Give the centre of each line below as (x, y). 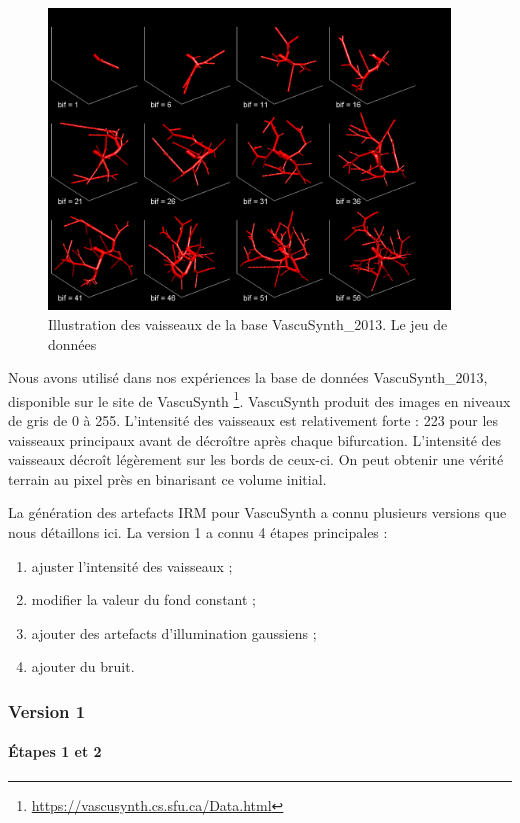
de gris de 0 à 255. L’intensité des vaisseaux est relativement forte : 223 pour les (253, 419)
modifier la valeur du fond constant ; (143, 599)
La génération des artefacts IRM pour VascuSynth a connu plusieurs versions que (257, 512)
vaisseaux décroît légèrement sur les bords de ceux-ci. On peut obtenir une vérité (256, 459)
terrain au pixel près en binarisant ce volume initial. (167, 478)
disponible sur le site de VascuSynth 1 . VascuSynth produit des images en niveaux (259, 399)
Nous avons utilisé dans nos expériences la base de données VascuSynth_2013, (248, 377)
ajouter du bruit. (83, 666)
